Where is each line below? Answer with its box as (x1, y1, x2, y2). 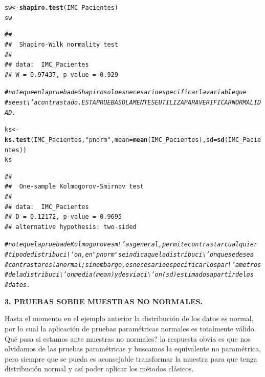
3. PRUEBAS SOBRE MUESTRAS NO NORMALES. (5, 296, 203, 306)
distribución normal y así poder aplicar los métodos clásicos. (5, 363, 194, 374)
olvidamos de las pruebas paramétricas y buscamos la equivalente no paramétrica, (5, 343, 261, 354)
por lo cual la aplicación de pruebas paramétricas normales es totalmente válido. (5, 323, 256, 333)
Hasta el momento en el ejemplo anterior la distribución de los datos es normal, (5, 313, 254, 324)
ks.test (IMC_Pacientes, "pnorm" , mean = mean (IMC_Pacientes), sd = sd (5, 136, 225, 143)
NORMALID (231, 98, 261, 106)
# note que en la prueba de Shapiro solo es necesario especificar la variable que (5, 89, 247, 96)
